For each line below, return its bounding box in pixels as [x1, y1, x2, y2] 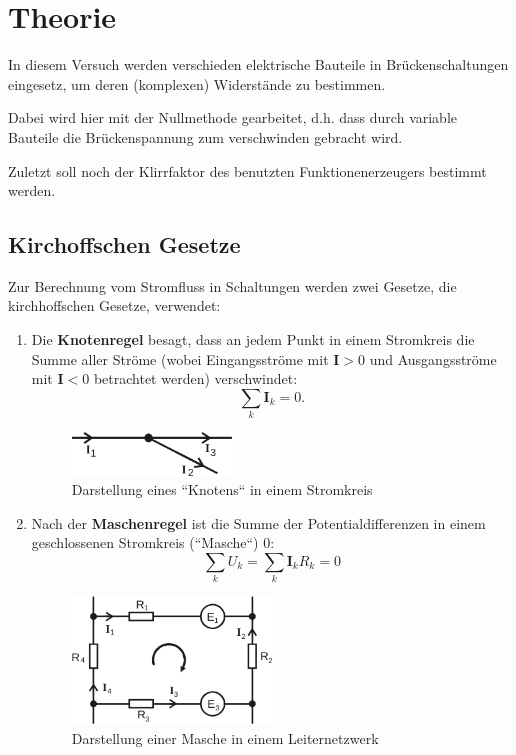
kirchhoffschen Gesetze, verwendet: [8, 295, 221, 316]
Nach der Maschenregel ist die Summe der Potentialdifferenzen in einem [31, 512, 486, 533]
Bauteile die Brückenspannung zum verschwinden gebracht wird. [8, 126, 403, 147]
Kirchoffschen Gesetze [8, 229, 241, 260]
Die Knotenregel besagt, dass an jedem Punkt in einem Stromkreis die [31, 329, 475, 350]
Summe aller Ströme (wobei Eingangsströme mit [31, 348, 329, 369]
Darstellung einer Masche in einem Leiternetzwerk [71, 727, 379, 748]
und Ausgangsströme [369, 348, 497, 369]
